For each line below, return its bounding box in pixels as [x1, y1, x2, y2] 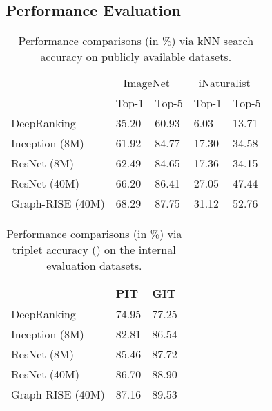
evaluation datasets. [46, 257, 142, 274]
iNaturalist [198, 75, 251, 91]
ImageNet [123, 75, 170, 91]
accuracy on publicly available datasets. [40, 48, 232, 65]
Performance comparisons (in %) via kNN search [18, 33, 254, 49]
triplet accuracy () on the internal [12, 241, 176, 258]
